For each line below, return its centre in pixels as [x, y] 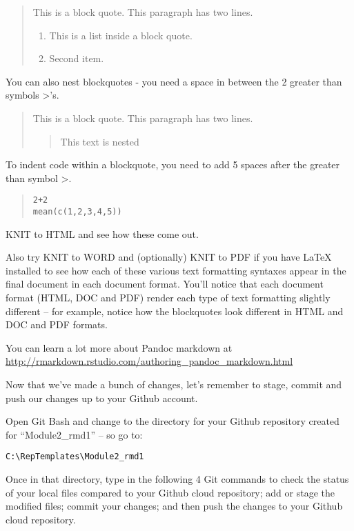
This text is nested [100, 141]
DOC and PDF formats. [57, 324]
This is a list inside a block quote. [121, 35]
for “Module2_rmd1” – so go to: [74, 434]
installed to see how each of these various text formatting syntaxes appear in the [176, 270]
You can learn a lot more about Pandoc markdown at [119, 347]
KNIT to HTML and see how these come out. [102, 233]
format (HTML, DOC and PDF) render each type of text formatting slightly [168, 298]
